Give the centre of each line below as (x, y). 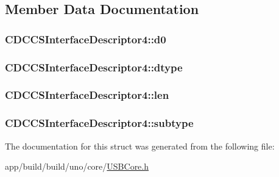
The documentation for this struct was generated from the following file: (140, 146)
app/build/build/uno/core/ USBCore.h (77, 166)
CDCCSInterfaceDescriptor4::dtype (94, 67)
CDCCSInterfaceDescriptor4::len (87, 95)
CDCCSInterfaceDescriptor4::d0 (86, 39)
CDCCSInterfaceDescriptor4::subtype (99, 123)
